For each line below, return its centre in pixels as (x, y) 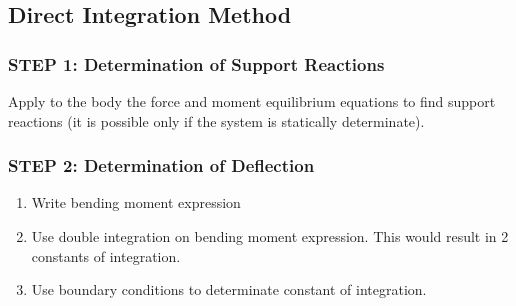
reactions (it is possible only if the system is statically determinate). (216, 120)
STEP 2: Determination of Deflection (161, 165)
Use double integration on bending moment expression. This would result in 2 (270, 236)
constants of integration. (106, 255)
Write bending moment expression (136, 202)
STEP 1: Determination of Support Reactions (196, 63)
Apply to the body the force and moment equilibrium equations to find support (252, 101)
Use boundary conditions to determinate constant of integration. (229, 289)
